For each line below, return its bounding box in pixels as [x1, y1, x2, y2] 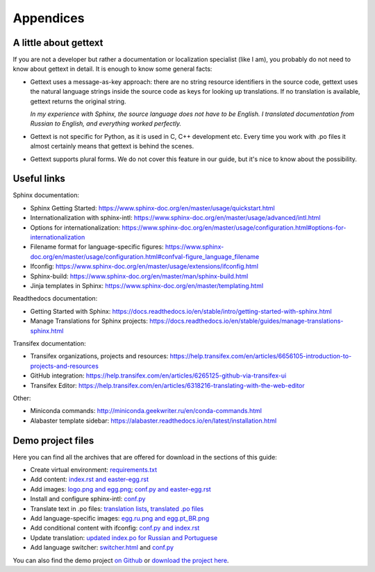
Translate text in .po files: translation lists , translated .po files [30, 504, 204, 513]
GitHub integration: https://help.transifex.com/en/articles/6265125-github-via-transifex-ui [30, 371, 287, 380]
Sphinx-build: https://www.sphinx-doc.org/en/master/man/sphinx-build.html [30, 271, 249, 280]
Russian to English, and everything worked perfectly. [30, 119, 182, 128]
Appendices [12, 10, 85, 26]
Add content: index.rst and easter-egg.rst [30, 476, 149, 484]
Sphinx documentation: [12, 191, 80, 199]
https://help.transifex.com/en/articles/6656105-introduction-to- [169, 352, 352, 360]
